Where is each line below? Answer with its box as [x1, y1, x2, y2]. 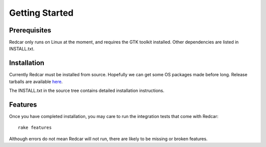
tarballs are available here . [9, 79, 63, 85]
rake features [18, 125, 52, 130]
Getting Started [9, 7, 74, 18]
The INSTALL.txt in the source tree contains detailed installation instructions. [9, 88, 165, 93]
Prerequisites [9, 26, 51, 34]
